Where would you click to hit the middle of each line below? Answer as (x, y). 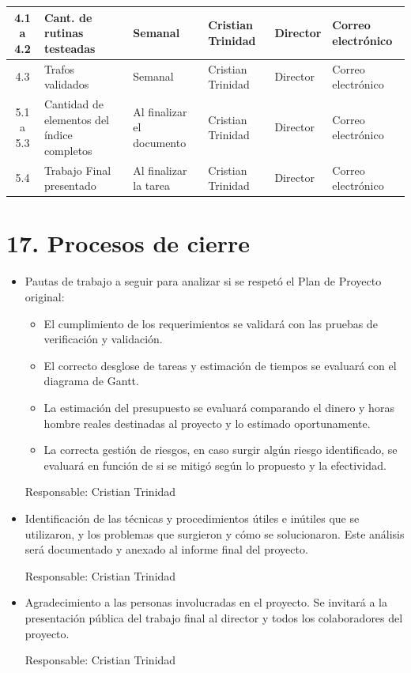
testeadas (70, 48)
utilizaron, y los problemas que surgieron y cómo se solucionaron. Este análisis (215, 533)
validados (66, 84)
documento (160, 142)
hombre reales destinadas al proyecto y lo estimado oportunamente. (207, 423)
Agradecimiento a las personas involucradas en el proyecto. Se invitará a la (206, 602)
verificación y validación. (103, 339)
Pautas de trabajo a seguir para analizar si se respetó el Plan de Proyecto (203, 281)
